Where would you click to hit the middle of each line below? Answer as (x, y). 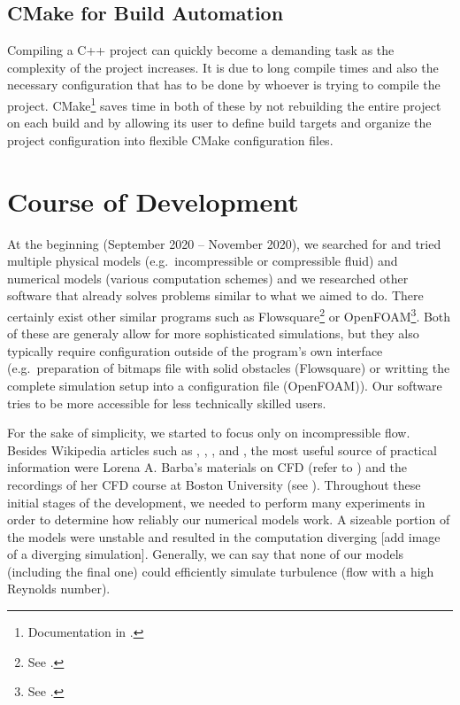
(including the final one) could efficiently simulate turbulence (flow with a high (221, 571)
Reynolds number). (59, 589)
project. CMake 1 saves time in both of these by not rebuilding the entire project (224, 104)
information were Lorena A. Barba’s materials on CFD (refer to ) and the (207, 467)
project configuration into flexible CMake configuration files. (170, 139)
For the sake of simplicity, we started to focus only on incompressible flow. (209, 433)
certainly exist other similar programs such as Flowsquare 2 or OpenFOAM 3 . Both (229, 314)
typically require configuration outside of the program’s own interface (195, 350)
